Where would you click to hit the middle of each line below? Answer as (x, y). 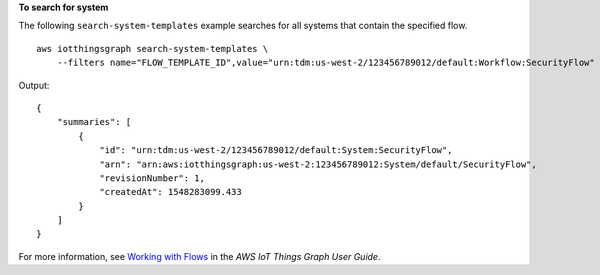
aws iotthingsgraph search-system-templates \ (152, 48)
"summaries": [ (94, 122)
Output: (34, 85)
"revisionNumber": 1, (152, 178)
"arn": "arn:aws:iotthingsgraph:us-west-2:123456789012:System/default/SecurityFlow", (318, 164)
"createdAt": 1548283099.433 (170, 192)
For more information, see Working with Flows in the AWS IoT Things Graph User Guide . (199, 256)
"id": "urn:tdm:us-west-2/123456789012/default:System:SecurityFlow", (276, 150)
